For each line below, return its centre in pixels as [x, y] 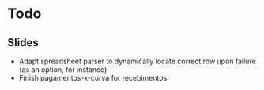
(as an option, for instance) [63, 70]
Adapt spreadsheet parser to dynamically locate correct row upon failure [137, 61]
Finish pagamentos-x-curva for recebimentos [93, 78]
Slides [23, 43]
